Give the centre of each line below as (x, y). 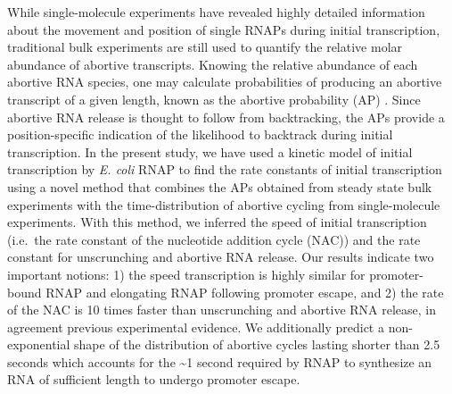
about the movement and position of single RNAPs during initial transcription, (224, 29)
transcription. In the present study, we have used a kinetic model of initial (210, 151)
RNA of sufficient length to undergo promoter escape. (154, 379)
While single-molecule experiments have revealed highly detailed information (216, 12)
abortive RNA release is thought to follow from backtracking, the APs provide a (226, 117)
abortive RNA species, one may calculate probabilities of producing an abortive (225, 82)
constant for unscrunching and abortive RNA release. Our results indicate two (221, 257)
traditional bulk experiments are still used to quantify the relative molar (205, 47)
